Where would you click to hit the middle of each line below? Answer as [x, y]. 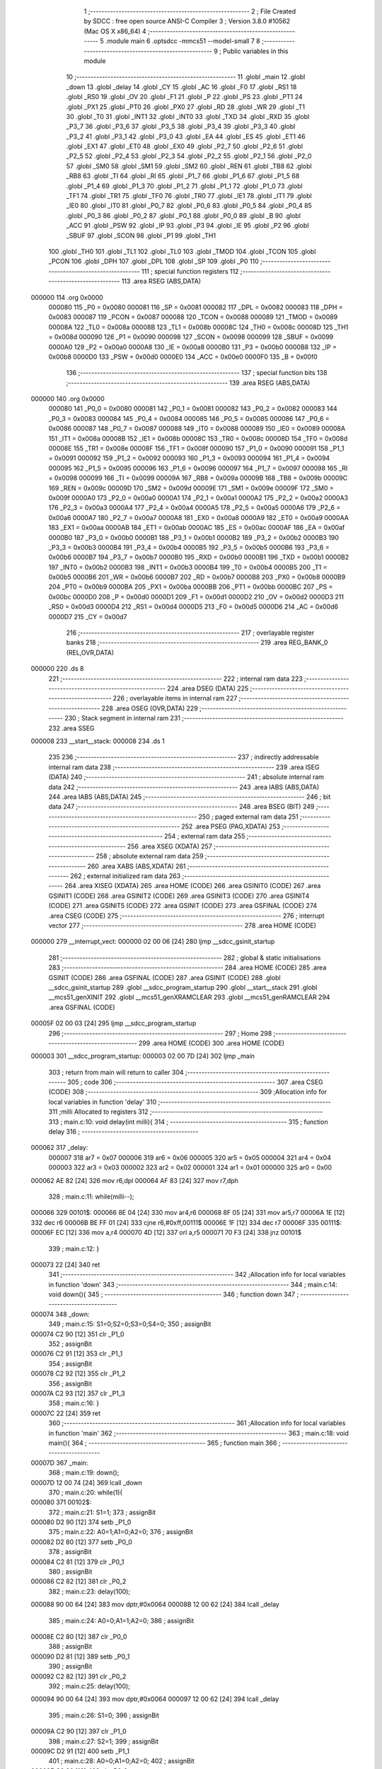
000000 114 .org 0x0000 [67, 297]
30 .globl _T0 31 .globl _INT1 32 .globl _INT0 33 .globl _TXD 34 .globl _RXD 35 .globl [188, 116]
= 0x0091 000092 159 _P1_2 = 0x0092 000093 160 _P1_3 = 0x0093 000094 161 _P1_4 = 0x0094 [189, 458]
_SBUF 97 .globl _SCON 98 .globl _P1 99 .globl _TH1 [141, 235]
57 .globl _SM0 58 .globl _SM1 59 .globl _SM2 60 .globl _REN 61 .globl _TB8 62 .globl [189, 166]
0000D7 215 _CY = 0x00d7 [88, 616]
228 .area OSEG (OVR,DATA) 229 [150, 708]
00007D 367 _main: [59, 1463]
